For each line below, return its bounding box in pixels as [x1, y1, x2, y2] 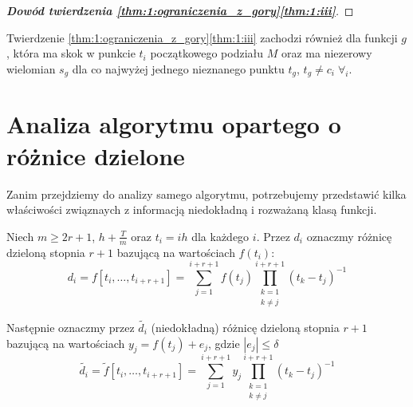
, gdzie [208, 334, 240, 351]
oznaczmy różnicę [306, 227, 392, 244]
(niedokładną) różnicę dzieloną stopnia [151, 318, 340, 335]
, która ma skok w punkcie [6, 45, 136, 61]
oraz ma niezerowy [281, 45, 372, 61]
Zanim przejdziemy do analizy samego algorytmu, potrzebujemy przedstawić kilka [6, 185, 407, 202]
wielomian [6, 60, 56, 77]
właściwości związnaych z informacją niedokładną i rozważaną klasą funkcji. [6, 201, 377, 218]
